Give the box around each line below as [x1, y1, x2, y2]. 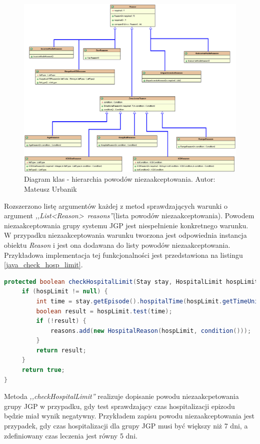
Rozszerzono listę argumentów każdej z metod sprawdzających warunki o [4, 200, 227, 211]
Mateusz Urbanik [24, 183, 77, 194]
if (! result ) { [36, 317, 86, 325]
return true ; [21, 366, 65, 374]
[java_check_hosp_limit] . [4, 259, 83, 270]
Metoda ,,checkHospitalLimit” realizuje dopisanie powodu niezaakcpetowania [4, 391, 239, 401]
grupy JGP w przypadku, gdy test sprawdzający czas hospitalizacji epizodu [4, 400, 235, 411]
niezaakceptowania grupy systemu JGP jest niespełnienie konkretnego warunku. [4, 220, 248, 230]
